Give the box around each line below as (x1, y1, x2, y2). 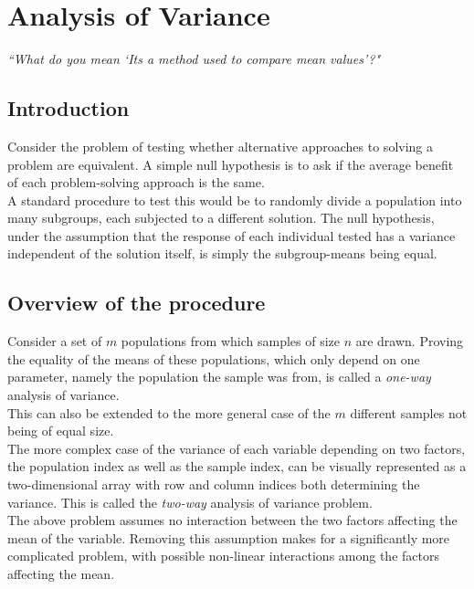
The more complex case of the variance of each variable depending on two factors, (7, 438, 466, 458)
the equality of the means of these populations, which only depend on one (7, 349, 420, 368)
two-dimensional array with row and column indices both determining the (7, 475, 420, 494)
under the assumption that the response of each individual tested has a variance (7, 226, 456, 245)
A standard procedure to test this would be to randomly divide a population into (7, 190, 462, 209)
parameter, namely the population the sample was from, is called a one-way (7, 367, 431, 386)
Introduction (7, 94, 130, 122)
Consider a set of (7, 331, 102, 351)
